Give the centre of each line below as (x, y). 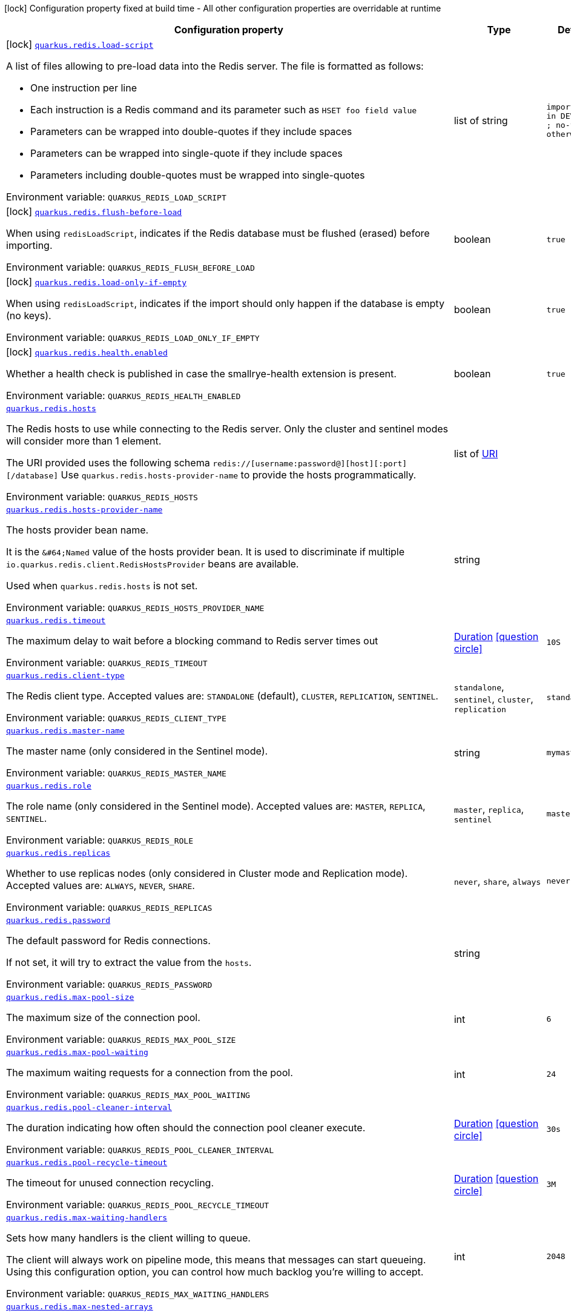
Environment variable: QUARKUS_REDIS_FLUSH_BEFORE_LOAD (130, 267)
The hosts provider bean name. (78, 530)
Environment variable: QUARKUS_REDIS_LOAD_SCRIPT (116, 197)
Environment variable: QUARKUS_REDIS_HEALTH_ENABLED (124, 395)
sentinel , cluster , (493, 699)
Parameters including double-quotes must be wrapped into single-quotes (198, 175)
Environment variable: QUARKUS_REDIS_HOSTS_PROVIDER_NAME (135, 607)
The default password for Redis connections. (108, 941)
